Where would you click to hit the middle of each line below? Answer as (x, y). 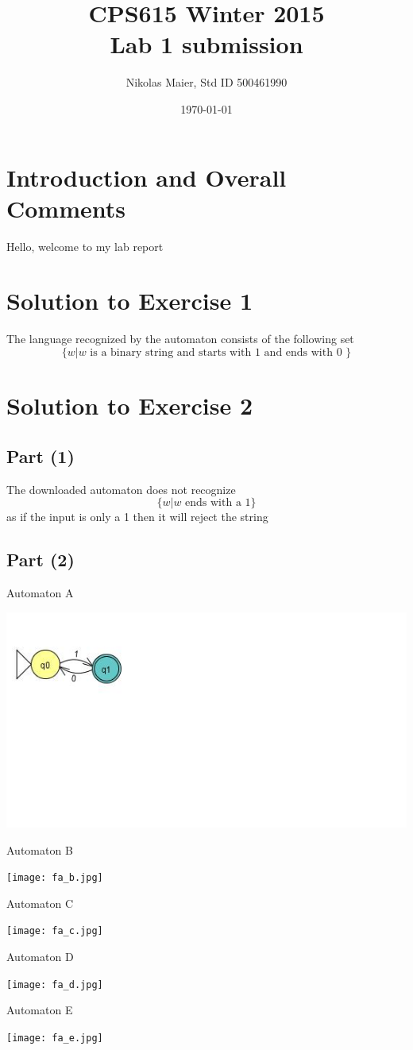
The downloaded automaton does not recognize (121, 489)
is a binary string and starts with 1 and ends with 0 (216, 352)
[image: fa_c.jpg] (55, 931)
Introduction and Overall (147, 177)
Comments (66, 208)
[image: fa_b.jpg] (55, 878)
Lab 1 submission (206, 44)
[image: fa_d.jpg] (55, 984)
